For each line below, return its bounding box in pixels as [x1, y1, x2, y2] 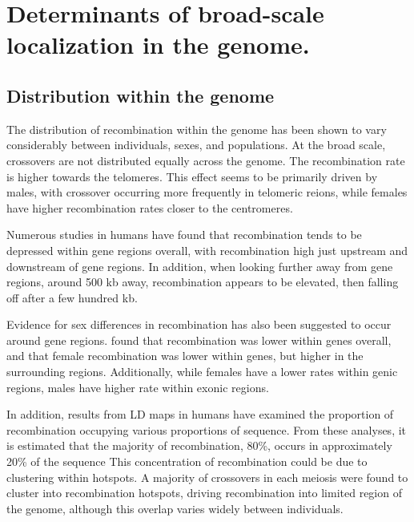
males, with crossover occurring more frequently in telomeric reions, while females [6, 184, 408, 200]
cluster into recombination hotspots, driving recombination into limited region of [6, 484, 402, 501]
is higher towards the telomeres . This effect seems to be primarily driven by [6, 168, 378, 184]
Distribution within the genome [6, 83, 275, 107]
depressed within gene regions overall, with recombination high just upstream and [6, 241, 408, 258]
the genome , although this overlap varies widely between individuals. [6, 500, 344, 516]
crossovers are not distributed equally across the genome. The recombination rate [6, 152, 405, 168]
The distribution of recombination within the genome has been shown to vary [6, 120, 387, 137]
